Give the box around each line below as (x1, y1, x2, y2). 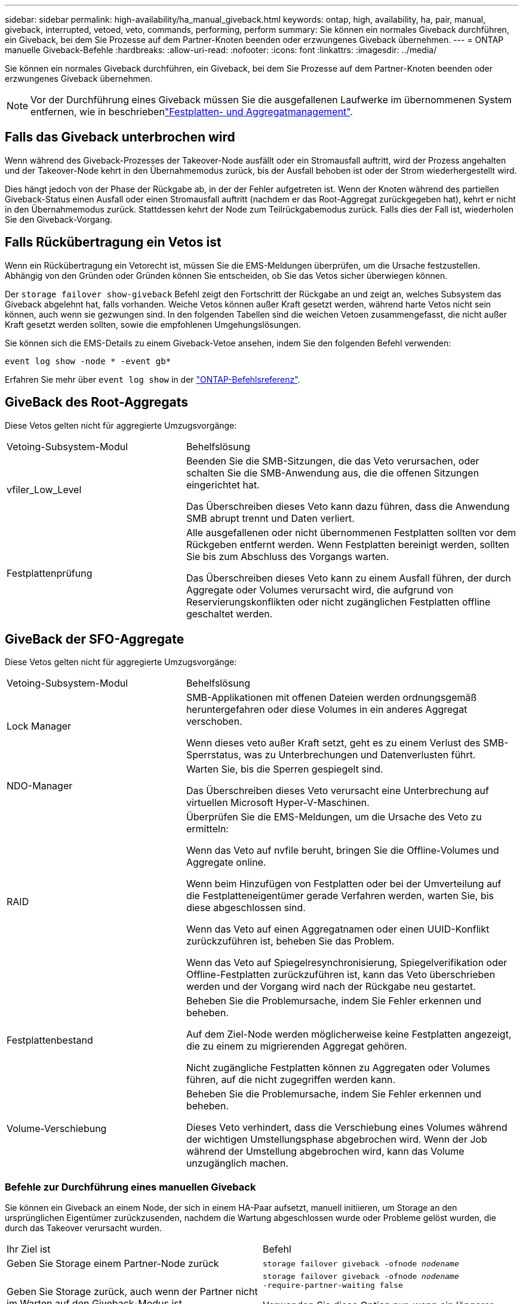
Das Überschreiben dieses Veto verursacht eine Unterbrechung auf (186, 785, 489, 797)
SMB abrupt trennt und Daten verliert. (186, 512, 355, 524)
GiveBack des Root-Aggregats (5, 395, 189, 410)
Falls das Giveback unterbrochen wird (5, 130, 235, 145)
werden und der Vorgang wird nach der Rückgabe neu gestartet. (186, 980, 476, 993)
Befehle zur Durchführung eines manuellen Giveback (5, 1180, 256, 1193)
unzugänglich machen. (186, 1157, 289, 1170)
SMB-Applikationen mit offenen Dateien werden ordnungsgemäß (186, 691, 477, 704)
